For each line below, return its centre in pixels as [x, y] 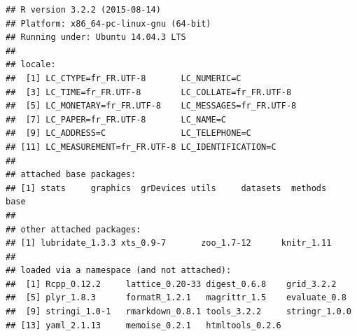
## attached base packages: [71, 175]
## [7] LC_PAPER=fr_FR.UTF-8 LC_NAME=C [116, 119]
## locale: [31, 65]
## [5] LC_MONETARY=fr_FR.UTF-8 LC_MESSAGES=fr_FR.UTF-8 [151, 106]
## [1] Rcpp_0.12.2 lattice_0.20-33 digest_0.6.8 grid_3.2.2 [171, 284]
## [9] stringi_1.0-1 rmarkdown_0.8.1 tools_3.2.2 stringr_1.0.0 [178, 312]
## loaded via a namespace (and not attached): [119, 271]
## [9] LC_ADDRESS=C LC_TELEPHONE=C [128, 133]
